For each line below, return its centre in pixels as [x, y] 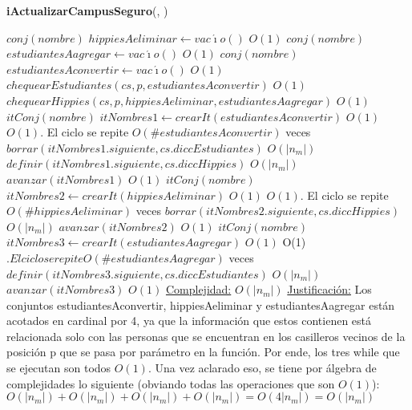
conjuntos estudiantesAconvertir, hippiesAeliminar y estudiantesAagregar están [201, 304]
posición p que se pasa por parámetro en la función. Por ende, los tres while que [203, 352]
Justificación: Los [329, 289]
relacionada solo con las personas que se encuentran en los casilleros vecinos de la [206, 336]
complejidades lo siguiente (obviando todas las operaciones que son [171, 383]
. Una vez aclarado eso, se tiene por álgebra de [262, 368]
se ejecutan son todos [59, 368]
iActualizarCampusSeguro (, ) [87, 10]
